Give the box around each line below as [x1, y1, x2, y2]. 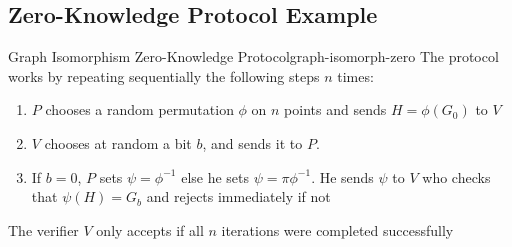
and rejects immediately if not [146, 186, 331, 207]
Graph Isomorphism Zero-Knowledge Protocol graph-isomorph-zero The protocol [8, 46, 499, 67]
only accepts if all [96, 219, 204, 240]
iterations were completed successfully [221, 219, 454, 240]
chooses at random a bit [44, 132, 192, 153]
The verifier [8, 219, 79, 240]
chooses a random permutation [45, 99, 234, 120]
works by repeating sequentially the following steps [8, 65, 320, 86]
